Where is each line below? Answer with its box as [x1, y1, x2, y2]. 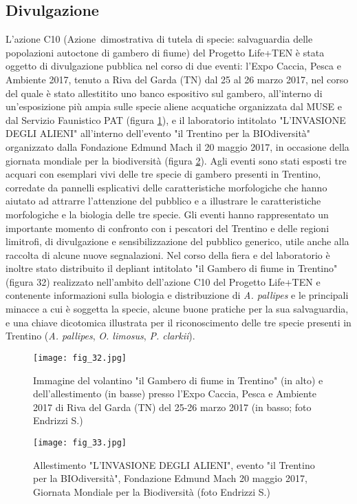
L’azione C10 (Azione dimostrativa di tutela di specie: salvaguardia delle [6, 32, 313, 46]
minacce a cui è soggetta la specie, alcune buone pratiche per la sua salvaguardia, [6, 302, 349, 316]
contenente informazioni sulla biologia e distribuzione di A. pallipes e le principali [6, 288, 349, 302]
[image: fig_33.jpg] [33, 437, 127, 448]
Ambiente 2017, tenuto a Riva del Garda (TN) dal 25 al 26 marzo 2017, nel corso [6, 72, 349, 86]
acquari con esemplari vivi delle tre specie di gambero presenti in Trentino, [6, 167, 321, 181]
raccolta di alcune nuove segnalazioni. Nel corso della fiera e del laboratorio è [6, 247, 330, 262]
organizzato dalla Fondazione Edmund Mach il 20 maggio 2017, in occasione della [6, 139, 349, 154]
